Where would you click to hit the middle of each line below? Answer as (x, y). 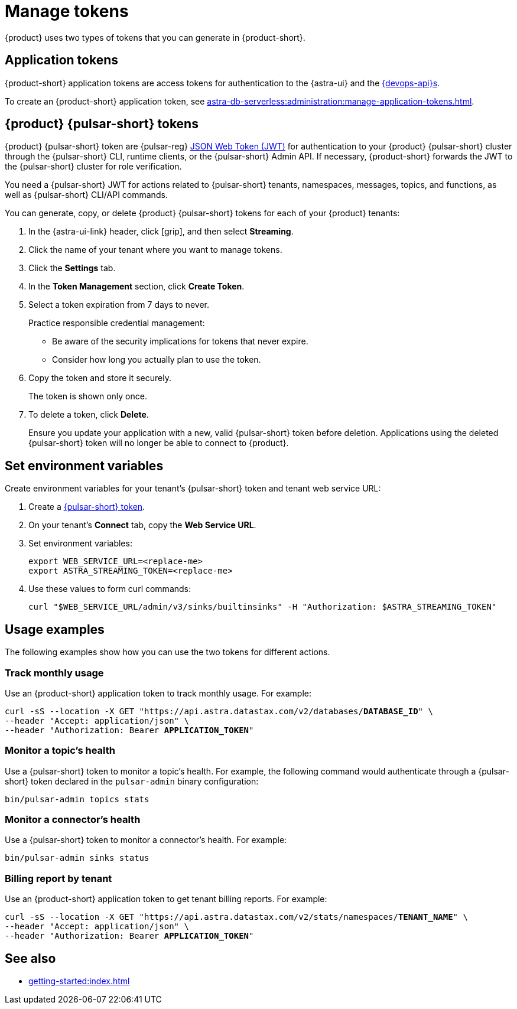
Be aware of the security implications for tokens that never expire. (180, 341)
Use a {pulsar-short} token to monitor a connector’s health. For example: (146, 840)
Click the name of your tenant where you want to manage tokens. (155, 250)
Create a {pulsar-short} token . (87, 507)
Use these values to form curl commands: (110, 589)
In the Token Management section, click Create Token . (136, 287)
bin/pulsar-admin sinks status (77, 858)
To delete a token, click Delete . (89, 415)
